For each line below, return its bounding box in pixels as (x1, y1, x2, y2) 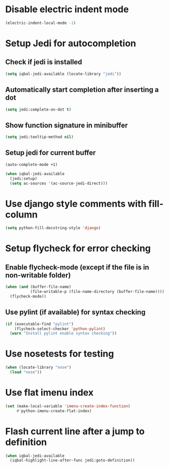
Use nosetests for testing (5, 348, 114, 360)
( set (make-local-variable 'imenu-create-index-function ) (5, 403, 130, 408)
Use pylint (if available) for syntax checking (5, 308, 146, 317)
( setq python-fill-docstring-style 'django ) (5, 226, 101, 231)
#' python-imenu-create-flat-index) (16, 408, 92, 414)
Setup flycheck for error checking (5, 243, 151, 254)
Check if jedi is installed (5, 58, 82, 67)
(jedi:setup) (10, 176, 38, 181)
